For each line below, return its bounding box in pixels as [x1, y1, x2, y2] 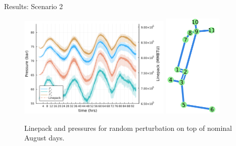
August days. [24, 132, 65, 143]
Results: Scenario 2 [4, 1, 63, 11]
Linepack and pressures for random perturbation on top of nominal [24, 122, 232, 133]
